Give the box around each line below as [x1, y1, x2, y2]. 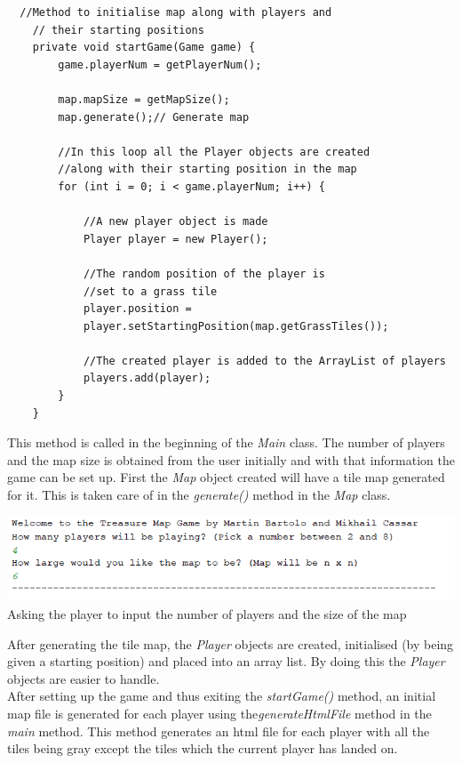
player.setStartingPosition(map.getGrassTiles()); [83, 319, 389, 333]
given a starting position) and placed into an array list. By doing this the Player [7, 652, 445, 671]
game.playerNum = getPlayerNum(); [58, 58, 262, 71]
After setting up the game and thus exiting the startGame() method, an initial [7, 687, 436, 705]
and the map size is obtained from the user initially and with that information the [7, 450, 455, 469]
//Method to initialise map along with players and [20, 6, 332, 19]
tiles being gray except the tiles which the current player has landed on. [7, 739, 398, 758]
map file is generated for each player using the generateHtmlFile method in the [7, 703, 432, 722]
